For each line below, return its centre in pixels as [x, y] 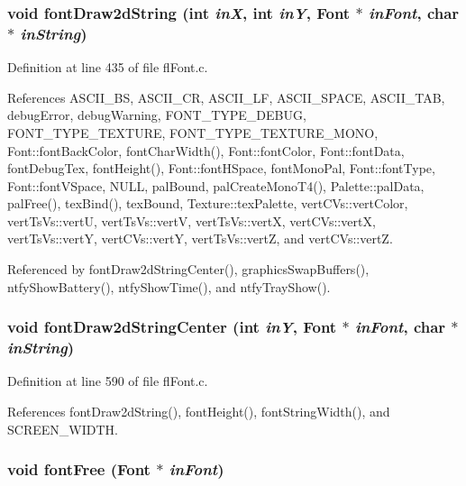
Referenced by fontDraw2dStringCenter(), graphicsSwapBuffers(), [188, 269]
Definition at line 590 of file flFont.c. [108, 381]
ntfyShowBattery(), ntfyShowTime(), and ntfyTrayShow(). [169, 286]
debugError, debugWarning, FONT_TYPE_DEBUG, [157, 115]
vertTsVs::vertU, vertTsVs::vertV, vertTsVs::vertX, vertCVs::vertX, [192, 220]
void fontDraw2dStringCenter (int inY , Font [172, 327]
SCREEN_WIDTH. [63, 429]
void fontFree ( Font [79, 469]
